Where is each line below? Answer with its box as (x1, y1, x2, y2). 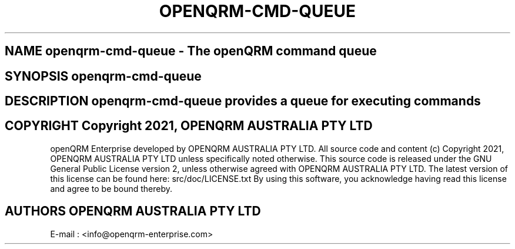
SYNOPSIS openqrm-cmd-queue (5, 68, 202, 84)
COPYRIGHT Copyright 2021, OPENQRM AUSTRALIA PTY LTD (5, 118, 373, 134)
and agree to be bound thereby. (50, 183, 173, 194)
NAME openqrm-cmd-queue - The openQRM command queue (5, 44, 377, 59)
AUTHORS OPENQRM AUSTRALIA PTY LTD (5, 204, 261, 219)
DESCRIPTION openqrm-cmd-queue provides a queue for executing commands (5, 94, 481, 109)
